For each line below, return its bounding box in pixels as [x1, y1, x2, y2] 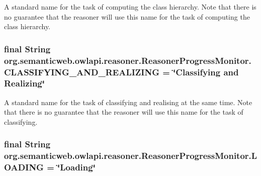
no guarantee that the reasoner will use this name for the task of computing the [4, 11, 250, 22]
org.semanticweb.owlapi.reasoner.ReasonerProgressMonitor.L [4, 149, 257, 162]
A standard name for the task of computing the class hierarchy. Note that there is [4, 2, 256, 12]
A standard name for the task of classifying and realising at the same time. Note [4, 97, 252, 107]
